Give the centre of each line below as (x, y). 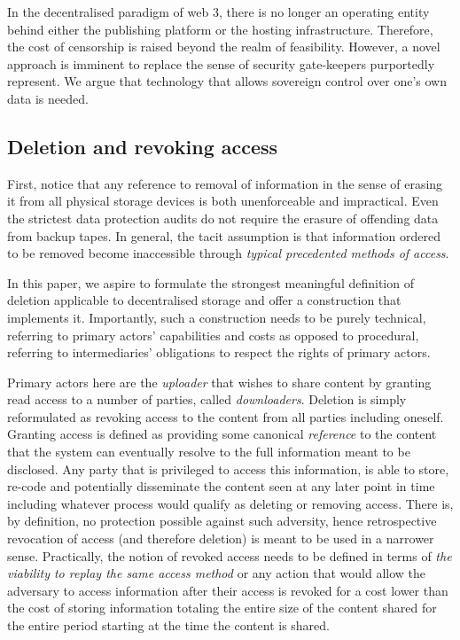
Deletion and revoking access (143, 146)
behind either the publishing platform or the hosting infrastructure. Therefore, (220, 29)
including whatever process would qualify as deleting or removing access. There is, (230, 503)
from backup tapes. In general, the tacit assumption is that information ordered (224, 235)
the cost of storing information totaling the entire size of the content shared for (222, 608)
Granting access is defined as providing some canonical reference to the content (222, 434)
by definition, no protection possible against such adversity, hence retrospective (222, 521)
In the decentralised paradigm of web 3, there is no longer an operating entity (218, 12)
